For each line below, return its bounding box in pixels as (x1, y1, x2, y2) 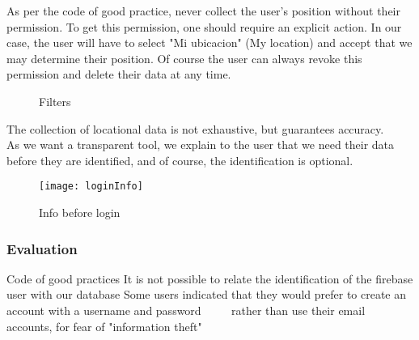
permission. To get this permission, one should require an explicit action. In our (6, 18, 402, 35)
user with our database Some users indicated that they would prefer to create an (6, 286, 407, 303)
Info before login (39, 204, 121, 220)
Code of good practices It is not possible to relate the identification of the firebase (6, 270, 413, 287)
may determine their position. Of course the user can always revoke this (6, 49, 362, 66)
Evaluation (6, 238, 78, 258)
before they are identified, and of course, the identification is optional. (6, 151, 353, 168)
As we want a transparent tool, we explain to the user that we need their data (6, 136, 395, 153)
